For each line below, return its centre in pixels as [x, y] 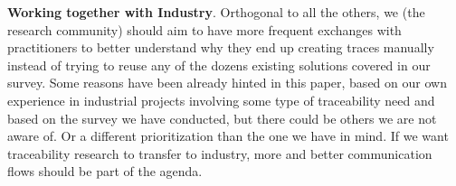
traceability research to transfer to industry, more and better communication [220, 153]
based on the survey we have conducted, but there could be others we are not [222, 118]
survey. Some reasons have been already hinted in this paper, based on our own [227, 83]
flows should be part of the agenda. [105, 171]
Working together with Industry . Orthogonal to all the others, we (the [216, 12]
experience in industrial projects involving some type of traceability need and [221, 100]
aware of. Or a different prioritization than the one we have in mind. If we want [228, 136]
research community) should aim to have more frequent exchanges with [204, 29]
